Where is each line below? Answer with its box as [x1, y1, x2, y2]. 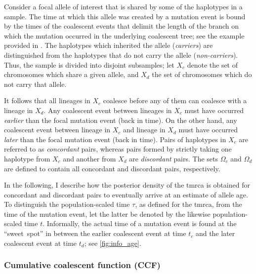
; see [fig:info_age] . [84, 237, 141, 248]
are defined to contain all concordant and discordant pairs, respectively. [4, 163, 220, 173]
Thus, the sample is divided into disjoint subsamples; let [4, 59, 174, 70]
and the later [195, 228, 235, 238]
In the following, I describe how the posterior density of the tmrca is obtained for [4, 180, 250, 190]
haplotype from [4, 153, 50, 163]
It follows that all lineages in [4, 95, 90, 106]
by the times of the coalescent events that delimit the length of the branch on [4, 21, 239, 31]
